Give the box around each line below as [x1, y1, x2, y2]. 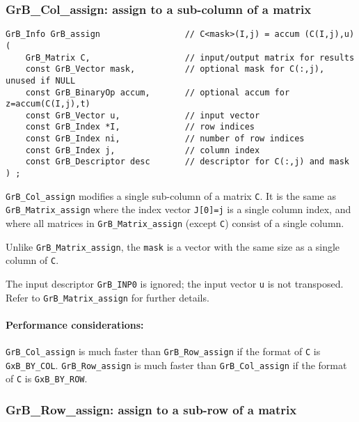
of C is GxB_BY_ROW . [6, 371, 88, 386]
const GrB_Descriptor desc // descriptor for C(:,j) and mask [25, 157, 349, 167]
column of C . [6, 253, 59, 267]
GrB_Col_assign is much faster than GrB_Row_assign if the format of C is [6, 344, 321, 359]
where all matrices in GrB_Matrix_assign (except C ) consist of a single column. [6, 216, 344, 230]
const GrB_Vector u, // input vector [25, 110, 260, 120]
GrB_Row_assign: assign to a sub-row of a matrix [6, 401, 297, 419]
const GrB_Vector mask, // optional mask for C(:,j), [25, 64, 325, 75]
